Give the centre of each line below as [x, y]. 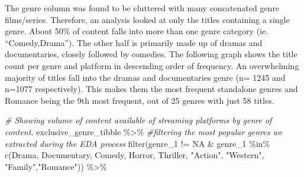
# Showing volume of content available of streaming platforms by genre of [138, 120]
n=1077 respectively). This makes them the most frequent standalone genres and [151, 89]
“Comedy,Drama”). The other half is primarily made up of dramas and [134, 42]
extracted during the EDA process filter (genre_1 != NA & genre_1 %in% [138, 143]
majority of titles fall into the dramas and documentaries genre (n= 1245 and [145, 77]
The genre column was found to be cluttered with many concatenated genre [142, 8]
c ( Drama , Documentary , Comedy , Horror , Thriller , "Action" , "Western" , [135, 155]
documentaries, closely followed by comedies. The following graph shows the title [151, 54]
